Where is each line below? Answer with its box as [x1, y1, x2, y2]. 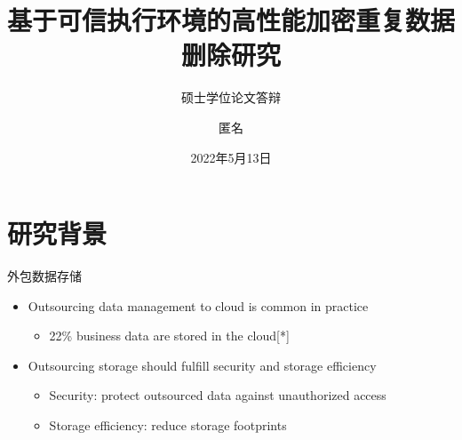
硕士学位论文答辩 [181, 88, 281, 107]
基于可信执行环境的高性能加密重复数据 [7, 2, 456, 38]
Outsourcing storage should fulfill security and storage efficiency [28, 356, 377, 374]
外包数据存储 [7, 267, 82, 285]
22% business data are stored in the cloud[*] [49, 326, 290, 345]
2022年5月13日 [190, 148, 272, 166]
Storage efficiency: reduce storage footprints [49, 416, 287, 434]
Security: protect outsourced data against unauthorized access [49, 386, 386, 404]
